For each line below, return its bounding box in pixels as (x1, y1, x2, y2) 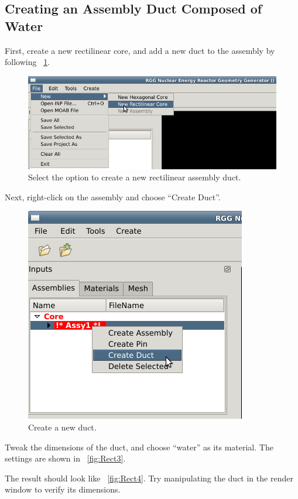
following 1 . (5, 56, 50, 68)
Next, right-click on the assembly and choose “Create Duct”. (5, 190, 221, 203)
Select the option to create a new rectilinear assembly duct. (28, 171, 241, 183)
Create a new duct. (28, 421, 97, 433)
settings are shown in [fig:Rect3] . (5, 452, 126, 464)
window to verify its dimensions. (5, 483, 121, 495)
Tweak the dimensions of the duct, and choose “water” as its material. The (5, 440, 273, 453)
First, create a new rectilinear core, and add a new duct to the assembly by (5, 44, 275, 56)
